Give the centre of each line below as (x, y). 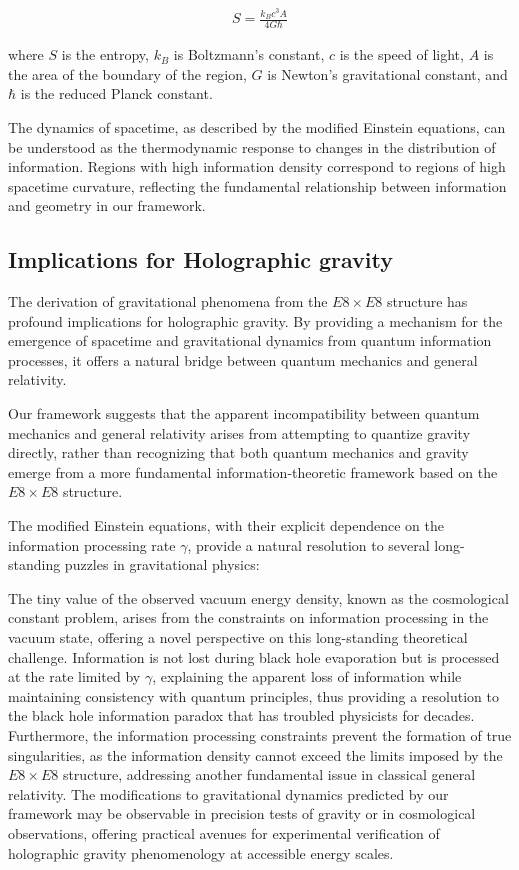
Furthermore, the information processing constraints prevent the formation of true (260, 734)
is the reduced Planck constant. (116, 93)
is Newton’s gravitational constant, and (387, 73)
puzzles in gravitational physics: (162, 564)
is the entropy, (105, 54)
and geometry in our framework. (107, 205)
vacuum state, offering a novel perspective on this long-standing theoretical (238, 636)
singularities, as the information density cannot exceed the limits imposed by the (255, 754)
